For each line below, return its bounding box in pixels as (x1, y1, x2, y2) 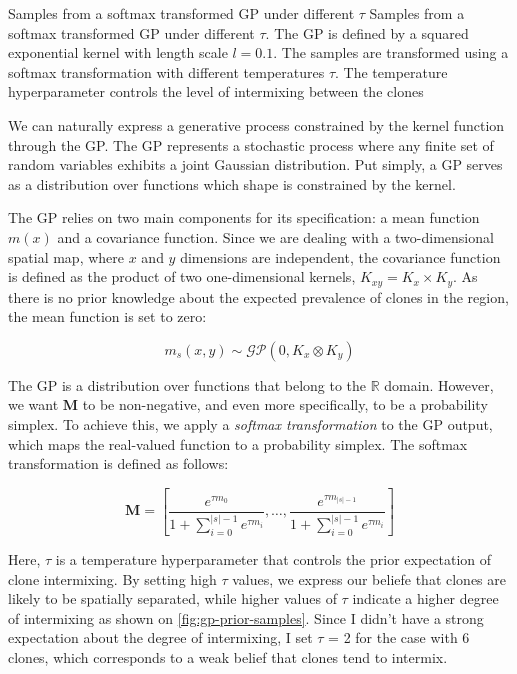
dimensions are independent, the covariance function (180, 246, 501, 267)
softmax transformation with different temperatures (8, 61, 325, 82)
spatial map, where (8, 246, 125, 267)
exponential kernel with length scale (8, 42, 228, 63)
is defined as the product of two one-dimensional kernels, (8, 266, 356, 287)
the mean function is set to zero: (8, 306, 207, 327)
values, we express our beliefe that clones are (232, 568, 506, 589)
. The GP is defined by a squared (265, 22, 469, 43)
